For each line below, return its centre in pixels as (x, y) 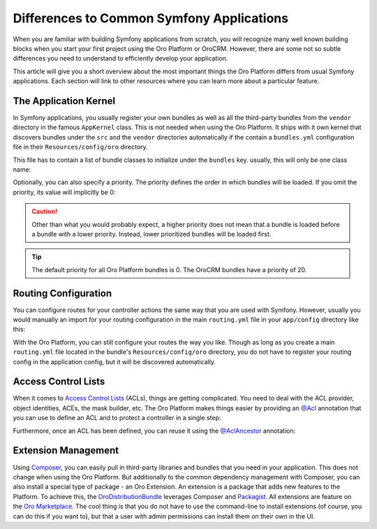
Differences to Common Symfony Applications (151, 18)
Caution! (45, 211)
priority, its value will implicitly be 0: (64, 192)
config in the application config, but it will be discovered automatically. (114, 362)
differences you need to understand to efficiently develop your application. (120, 59)
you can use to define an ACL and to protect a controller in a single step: (117, 418)
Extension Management (66, 450)
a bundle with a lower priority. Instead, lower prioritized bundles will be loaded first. (151, 234)
